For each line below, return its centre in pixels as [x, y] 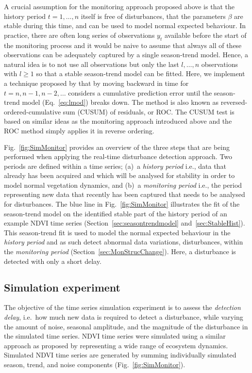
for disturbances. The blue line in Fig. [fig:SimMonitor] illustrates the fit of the [122, 204]
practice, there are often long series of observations [79, 35]
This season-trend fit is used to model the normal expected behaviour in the [117, 232]
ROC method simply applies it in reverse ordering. [79, 130]
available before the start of [205, 35]
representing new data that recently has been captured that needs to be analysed [125, 194]
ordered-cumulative [33, 111]
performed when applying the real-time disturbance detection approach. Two [118, 156]
